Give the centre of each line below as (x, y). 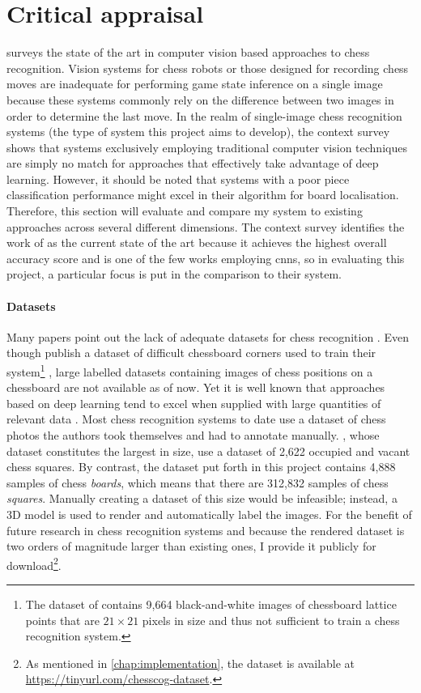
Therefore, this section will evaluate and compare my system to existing (185, 211)
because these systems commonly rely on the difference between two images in (200, 99)
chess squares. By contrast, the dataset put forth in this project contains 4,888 (201, 467)
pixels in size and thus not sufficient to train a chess (271, 620)
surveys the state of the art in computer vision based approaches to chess (188, 52)
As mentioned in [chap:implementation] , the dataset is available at (190, 663)
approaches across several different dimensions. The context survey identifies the (206, 226)
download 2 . (34, 563)
